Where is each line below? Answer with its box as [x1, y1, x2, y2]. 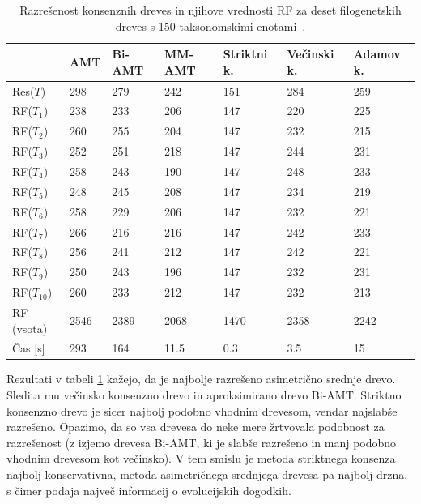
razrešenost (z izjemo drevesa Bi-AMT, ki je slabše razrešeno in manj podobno [6, 434, 397, 451]
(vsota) [12, 319, 48, 336]
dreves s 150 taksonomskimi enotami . [115, 17, 306, 34]
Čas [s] [12, 340, 45, 357]
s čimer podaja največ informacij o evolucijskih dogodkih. [6, 481, 291, 498]
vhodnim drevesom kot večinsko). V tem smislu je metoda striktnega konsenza [6, 450, 396, 467]
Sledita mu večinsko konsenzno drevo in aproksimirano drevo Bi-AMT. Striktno [6, 387, 402, 404]
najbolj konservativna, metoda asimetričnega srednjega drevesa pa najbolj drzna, [6, 466, 408, 482]
